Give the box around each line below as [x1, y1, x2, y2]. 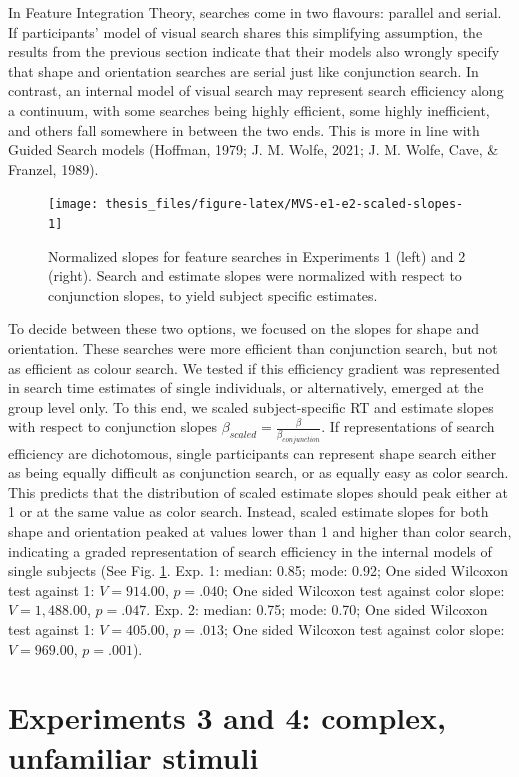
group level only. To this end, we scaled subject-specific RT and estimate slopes [8, 396, 494, 417]
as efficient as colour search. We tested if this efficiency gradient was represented [8, 357, 500, 378]
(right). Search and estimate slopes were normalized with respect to [48, 265, 462, 286]
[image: [48, 197, 99, 212]
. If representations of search [321, 416, 495, 437]
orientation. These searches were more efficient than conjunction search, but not [8, 338, 498, 359]
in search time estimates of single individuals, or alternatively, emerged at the [8, 377, 484, 398]
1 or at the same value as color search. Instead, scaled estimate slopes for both [8, 501, 489, 522]
